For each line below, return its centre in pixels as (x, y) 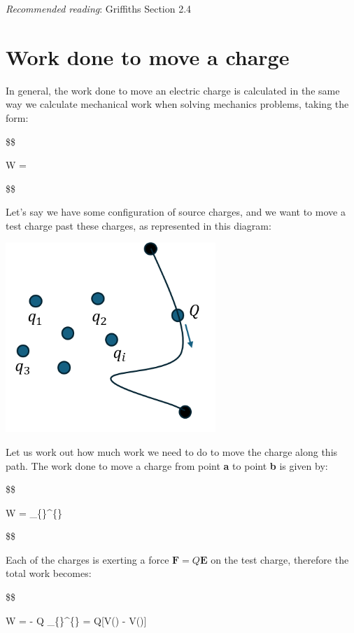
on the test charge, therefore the (280, 559)
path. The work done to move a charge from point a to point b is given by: (167, 465)
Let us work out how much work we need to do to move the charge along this (172, 451)
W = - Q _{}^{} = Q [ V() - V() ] (76, 620)
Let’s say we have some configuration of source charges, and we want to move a (176, 212)
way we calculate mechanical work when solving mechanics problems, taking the (177, 104)
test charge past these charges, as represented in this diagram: (139, 225)
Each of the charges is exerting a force (87, 559)
